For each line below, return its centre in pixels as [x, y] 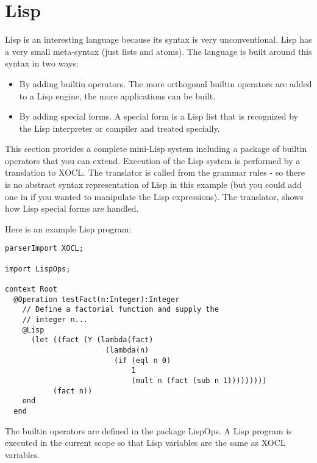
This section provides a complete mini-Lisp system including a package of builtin [156, 149]
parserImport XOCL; [44, 249]
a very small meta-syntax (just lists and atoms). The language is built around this [158, 51]
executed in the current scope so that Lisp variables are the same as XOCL [145, 443]
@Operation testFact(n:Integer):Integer [97, 299]
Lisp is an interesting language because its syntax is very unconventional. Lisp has [158, 39]
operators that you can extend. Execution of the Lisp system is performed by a [153, 160]
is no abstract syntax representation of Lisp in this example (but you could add [153, 185]
